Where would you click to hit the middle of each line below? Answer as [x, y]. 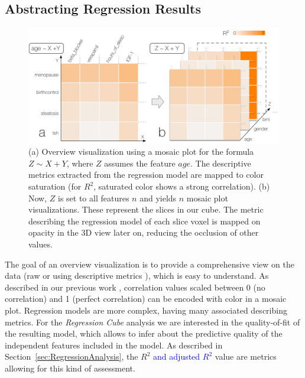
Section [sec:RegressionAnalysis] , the [72, 356]
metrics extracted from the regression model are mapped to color [146, 175]
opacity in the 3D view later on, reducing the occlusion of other [144, 232]
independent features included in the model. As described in [114, 345]
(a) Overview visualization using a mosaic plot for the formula [141, 151]
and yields [158, 198]
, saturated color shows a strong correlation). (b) [182, 186]
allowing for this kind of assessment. [70, 368]
